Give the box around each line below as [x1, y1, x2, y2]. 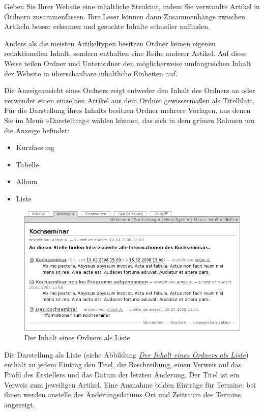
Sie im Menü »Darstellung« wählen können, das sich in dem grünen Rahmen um [4, 114, 255, 125]
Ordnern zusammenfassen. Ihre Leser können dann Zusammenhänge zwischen [4, 11, 246, 21]
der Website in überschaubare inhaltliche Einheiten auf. [4, 68, 178, 78]
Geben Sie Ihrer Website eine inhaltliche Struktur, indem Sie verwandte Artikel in [4, 1, 260, 11]
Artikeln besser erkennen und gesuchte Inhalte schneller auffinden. [4, 21, 210, 32]
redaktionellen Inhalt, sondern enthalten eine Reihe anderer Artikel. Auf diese [4, 48, 247, 58]
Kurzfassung [16, 142, 55, 153]
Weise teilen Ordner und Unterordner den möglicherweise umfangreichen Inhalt [4, 57, 251, 68]
